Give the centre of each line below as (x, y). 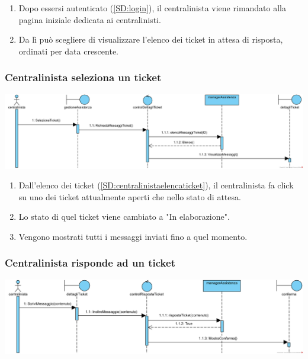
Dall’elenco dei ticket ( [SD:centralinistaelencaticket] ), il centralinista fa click (156, 185)
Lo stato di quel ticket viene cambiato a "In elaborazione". (124, 217)
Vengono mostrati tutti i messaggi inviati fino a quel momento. (133, 236)
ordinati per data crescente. (68, 51)
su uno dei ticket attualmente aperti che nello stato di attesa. (130, 196)
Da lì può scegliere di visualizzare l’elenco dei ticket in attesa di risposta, (151, 39)
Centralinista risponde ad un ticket (90, 263)
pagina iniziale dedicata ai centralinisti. (90, 19)
